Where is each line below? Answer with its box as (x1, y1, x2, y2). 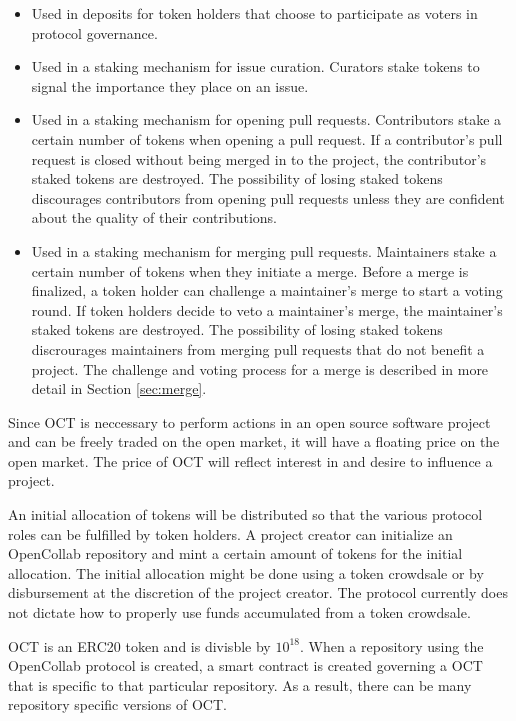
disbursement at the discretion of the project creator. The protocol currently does (8, 582, 508, 603)
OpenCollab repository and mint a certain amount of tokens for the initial (8, 543, 463, 564)
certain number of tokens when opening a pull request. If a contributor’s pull (31, 128, 503, 149)
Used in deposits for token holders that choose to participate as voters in (31, 3, 478, 23)
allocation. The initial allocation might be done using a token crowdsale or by (8, 562, 484, 583)
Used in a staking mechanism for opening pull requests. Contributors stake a (31, 109, 502, 130)
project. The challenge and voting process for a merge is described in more (31, 358, 489, 379)
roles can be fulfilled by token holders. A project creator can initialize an (8, 523, 453, 544)
